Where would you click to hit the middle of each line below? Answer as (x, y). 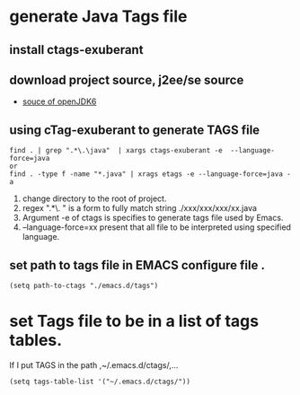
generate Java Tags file (98, 17)
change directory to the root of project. (94, 198)
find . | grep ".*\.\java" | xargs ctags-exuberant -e (116, 151)
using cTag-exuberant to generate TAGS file (135, 130)
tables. (36, 341)
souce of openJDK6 (59, 101)
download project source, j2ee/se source (127, 79)
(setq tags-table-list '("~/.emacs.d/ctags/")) (100, 382)
